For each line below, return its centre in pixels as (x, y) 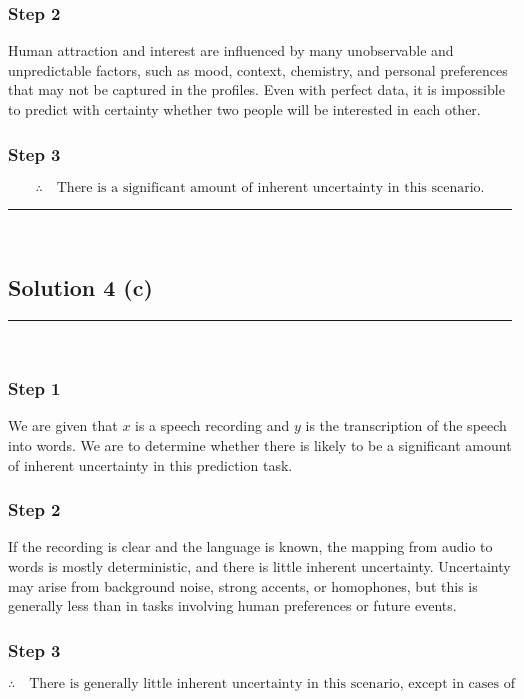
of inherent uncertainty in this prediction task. (150, 464)
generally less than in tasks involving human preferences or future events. (232, 605)
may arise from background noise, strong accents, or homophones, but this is (243, 585)
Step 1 (34, 388)
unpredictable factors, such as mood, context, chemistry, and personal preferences (258, 69)
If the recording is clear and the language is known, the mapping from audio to (250, 546)
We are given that (63, 425)
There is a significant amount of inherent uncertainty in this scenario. (270, 187)
